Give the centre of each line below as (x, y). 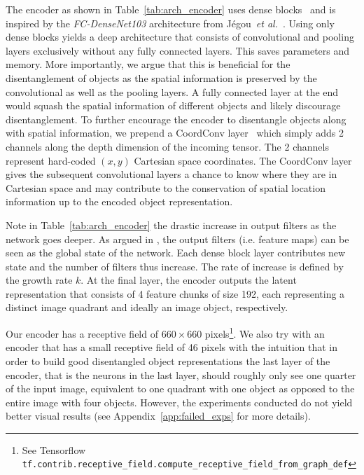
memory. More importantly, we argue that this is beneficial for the (148, 64)
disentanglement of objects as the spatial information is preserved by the (161, 77)
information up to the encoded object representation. (119, 201)
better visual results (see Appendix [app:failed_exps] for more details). (158, 416)
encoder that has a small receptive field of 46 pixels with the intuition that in (171, 347)
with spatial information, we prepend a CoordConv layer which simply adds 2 (175, 133)
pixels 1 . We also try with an (265, 332)
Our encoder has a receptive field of (82, 333)
